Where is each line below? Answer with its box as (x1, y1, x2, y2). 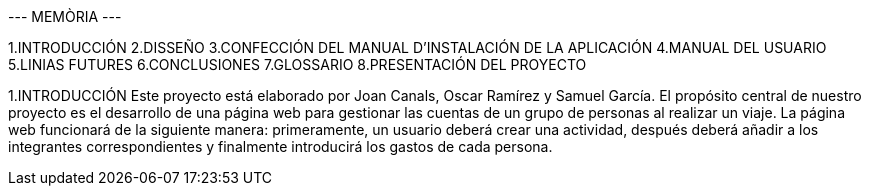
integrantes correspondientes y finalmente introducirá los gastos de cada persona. (8, 138, 553, 155)
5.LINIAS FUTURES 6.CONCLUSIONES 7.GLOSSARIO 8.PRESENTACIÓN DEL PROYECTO (8, 56, 587, 73)
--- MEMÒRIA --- (8, 8, 122, 25)
